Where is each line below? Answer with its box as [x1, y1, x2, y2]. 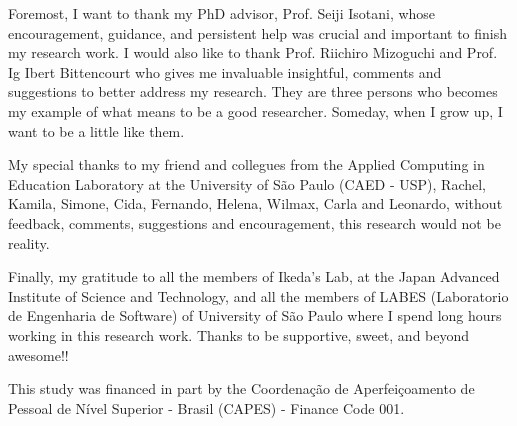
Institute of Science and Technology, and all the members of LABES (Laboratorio [8, 285, 509, 306]
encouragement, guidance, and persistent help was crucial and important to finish [8, 22, 508, 43]
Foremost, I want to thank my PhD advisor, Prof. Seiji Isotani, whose [8, 3, 436, 23]
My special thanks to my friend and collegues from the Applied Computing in [8, 154, 485, 175]
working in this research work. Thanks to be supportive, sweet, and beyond [8, 324, 470, 345]
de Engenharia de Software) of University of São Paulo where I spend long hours [8, 305, 502, 326]
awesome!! [8, 344, 69, 365]
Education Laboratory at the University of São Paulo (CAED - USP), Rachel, [8, 173, 486, 194]
